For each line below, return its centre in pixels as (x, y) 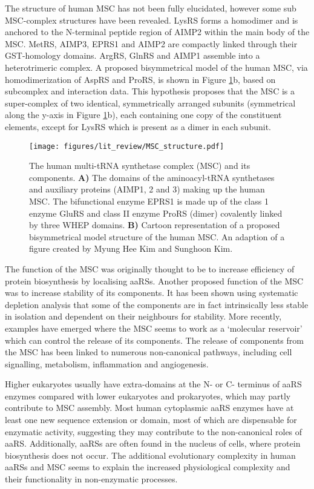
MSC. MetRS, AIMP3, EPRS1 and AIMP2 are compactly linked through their (151, 43)
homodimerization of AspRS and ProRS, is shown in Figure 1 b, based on (140, 79)
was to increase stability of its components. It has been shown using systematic (152, 293)
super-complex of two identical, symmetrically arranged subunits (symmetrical (150, 103)
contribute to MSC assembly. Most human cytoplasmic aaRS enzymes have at (149, 408)
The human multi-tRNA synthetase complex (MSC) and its (140, 166)
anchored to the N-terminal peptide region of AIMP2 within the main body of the (157, 32)
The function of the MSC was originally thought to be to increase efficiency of (150, 268)
